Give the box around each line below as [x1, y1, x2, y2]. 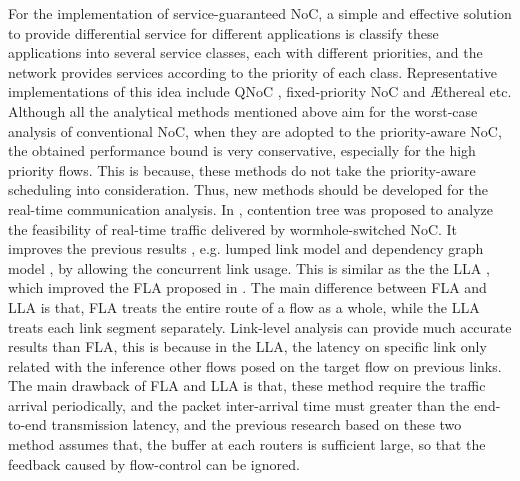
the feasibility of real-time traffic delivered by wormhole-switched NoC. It [8, 218, 458, 239]
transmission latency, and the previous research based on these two [51, 414, 462, 435]
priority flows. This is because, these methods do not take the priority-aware [8, 159, 476, 180]
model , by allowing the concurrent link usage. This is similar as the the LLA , [8, 257, 490, 278]
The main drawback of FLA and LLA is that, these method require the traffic [8, 375, 486, 396]
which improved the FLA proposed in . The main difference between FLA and [8, 277, 487, 298]
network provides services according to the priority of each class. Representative [8, 61, 497, 82]
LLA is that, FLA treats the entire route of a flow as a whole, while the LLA [8, 296, 480, 317]
